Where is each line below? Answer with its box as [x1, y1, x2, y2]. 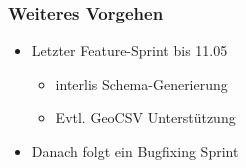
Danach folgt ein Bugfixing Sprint [31, 141, 239, 161]
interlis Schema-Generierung [55, 73, 228, 94]
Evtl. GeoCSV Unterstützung [55, 107, 236, 128]
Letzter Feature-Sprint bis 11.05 [31, 40, 228, 61]
